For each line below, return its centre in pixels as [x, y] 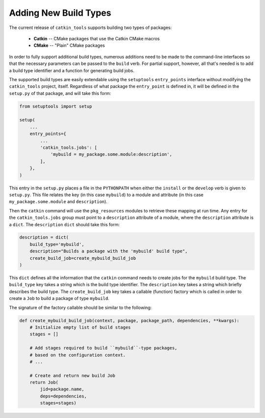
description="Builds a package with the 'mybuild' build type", [109, 251]
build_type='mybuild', [57, 244]
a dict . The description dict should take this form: [64, 224]
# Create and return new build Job [72, 375]
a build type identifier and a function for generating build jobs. [72, 70]
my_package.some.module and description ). [58, 202]
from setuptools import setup [56, 106]
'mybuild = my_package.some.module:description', [111, 154]
